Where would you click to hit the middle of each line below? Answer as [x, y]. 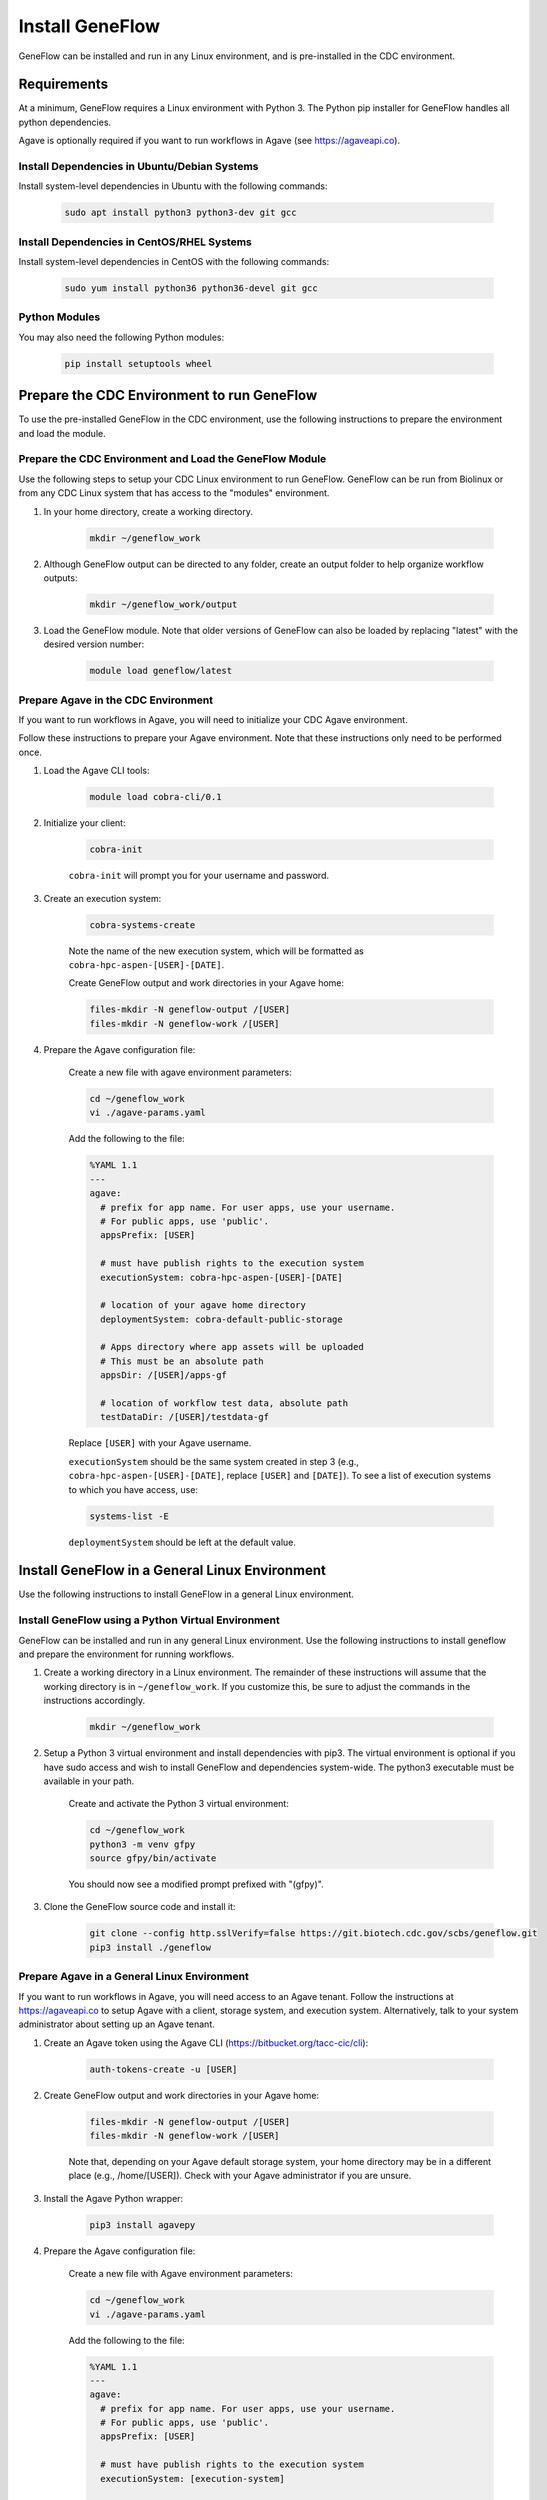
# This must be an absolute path [182, 1361]
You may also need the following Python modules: [121, 337]
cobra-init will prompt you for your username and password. [199, 876]
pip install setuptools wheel [138, 363]
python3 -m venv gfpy [142, 1844]
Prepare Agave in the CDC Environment [116, 700]
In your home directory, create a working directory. [148, 511]
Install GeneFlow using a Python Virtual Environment [149, 1620]
